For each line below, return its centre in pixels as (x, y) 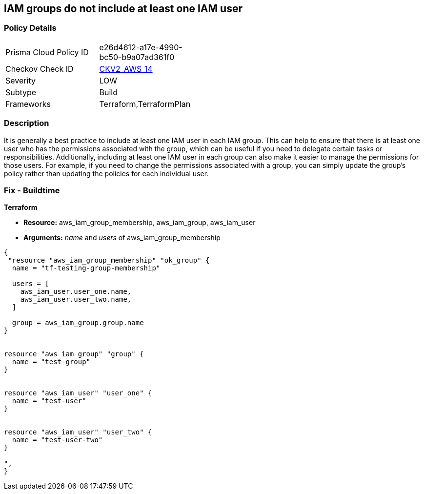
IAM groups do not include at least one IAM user (123, 9)
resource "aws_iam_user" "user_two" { (78, 432)
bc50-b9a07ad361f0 (137, 57)
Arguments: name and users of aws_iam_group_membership (122, 238)
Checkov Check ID (40, 69)
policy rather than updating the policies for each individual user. (106, 173)
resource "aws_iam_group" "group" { (74, 354)
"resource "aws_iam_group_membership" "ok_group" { (109, 260)
